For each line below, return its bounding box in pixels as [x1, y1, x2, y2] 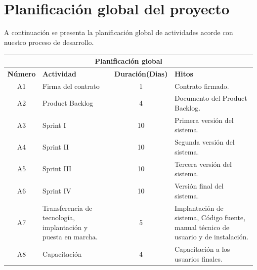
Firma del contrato [43, 80, 100, 91]
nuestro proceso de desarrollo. [4, 37, 94, 47]
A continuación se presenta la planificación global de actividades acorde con [4, 27, 233, 38]
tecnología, [43, 212, 75, 223]
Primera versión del [174, 115, 234, 125]
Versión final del [174, 181, 224, 191]
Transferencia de [43, 202, 92, 213]
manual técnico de [174, 222, 230, 232]
